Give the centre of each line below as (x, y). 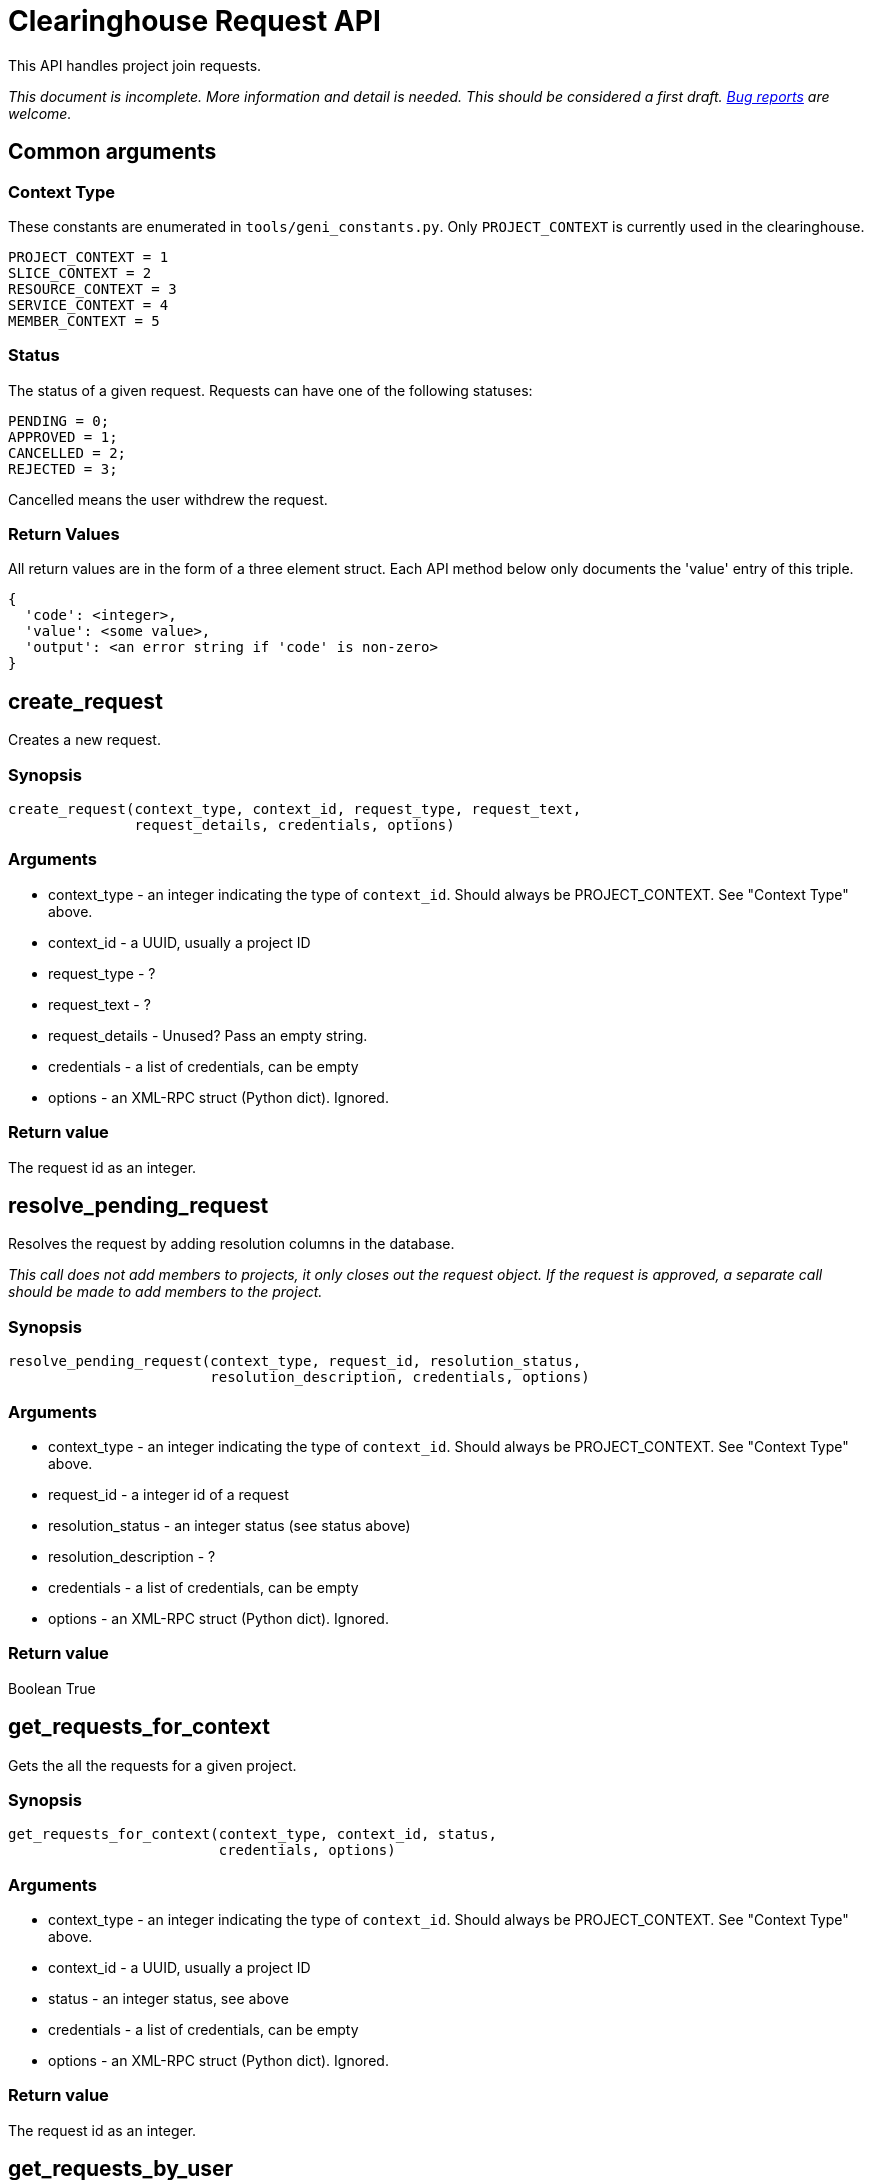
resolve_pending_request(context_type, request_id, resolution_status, (295, 1361)
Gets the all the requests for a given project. (152, 1765)
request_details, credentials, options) (294, 825)
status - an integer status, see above (168, 1998)
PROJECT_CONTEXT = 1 (88, 256)
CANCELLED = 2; (67, 452)
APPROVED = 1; (63, 436)
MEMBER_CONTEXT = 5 (84, 320)
